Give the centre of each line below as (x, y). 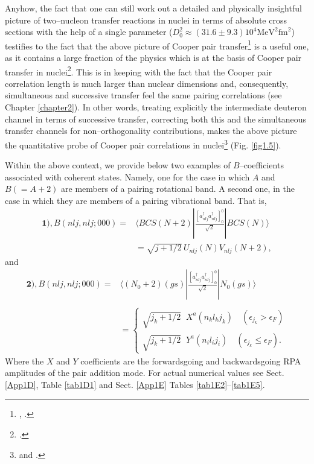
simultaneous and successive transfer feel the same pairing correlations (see (143, 95)
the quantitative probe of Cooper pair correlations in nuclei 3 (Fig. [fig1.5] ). (143, 144)
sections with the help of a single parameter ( (89, 32)
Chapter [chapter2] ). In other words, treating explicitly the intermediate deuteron (156, 107)
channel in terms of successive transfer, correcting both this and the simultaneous (155, 119)
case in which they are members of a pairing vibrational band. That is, (136, 200)
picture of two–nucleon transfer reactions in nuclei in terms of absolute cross (146, 20)
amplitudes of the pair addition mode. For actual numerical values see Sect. (145, 373)
